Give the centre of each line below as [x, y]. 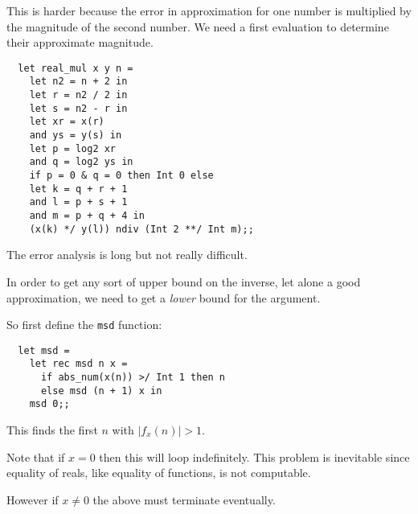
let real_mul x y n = [76, 68]
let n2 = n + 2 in [78, 82]
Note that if [36, 456]
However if [33, 499]
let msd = [44, 350]
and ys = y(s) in [76, 136]
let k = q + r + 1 [78, 189]
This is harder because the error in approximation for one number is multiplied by [209, 10]
